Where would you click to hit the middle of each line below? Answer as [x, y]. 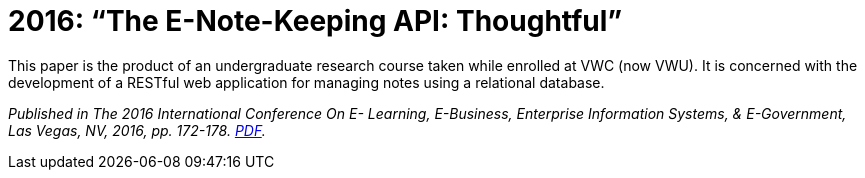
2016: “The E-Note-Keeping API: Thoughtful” [315, 21]
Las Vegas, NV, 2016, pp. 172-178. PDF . [137, 130]
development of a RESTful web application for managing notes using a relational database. [306, 82]
